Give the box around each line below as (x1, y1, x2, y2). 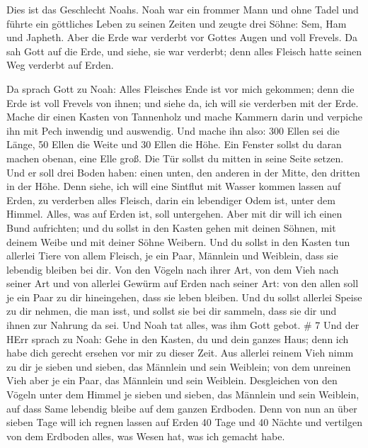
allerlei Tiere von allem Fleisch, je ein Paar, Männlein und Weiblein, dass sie (6, 248, 338, 263)
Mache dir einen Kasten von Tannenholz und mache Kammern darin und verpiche (6, 109, 363, 124)
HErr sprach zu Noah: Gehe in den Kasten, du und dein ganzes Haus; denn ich (6, 331, 349, 346)
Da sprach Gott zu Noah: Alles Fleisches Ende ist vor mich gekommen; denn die (6, 81, 355, 96)
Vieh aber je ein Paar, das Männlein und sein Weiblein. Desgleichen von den (6, 373, 338, 388)
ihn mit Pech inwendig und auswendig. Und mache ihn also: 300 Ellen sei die (6, 123, 340, 138)
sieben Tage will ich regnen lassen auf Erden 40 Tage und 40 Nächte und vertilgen (6, 415, 362, 430)
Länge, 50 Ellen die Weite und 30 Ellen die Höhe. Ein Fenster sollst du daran (6, 137, 342, 152)
